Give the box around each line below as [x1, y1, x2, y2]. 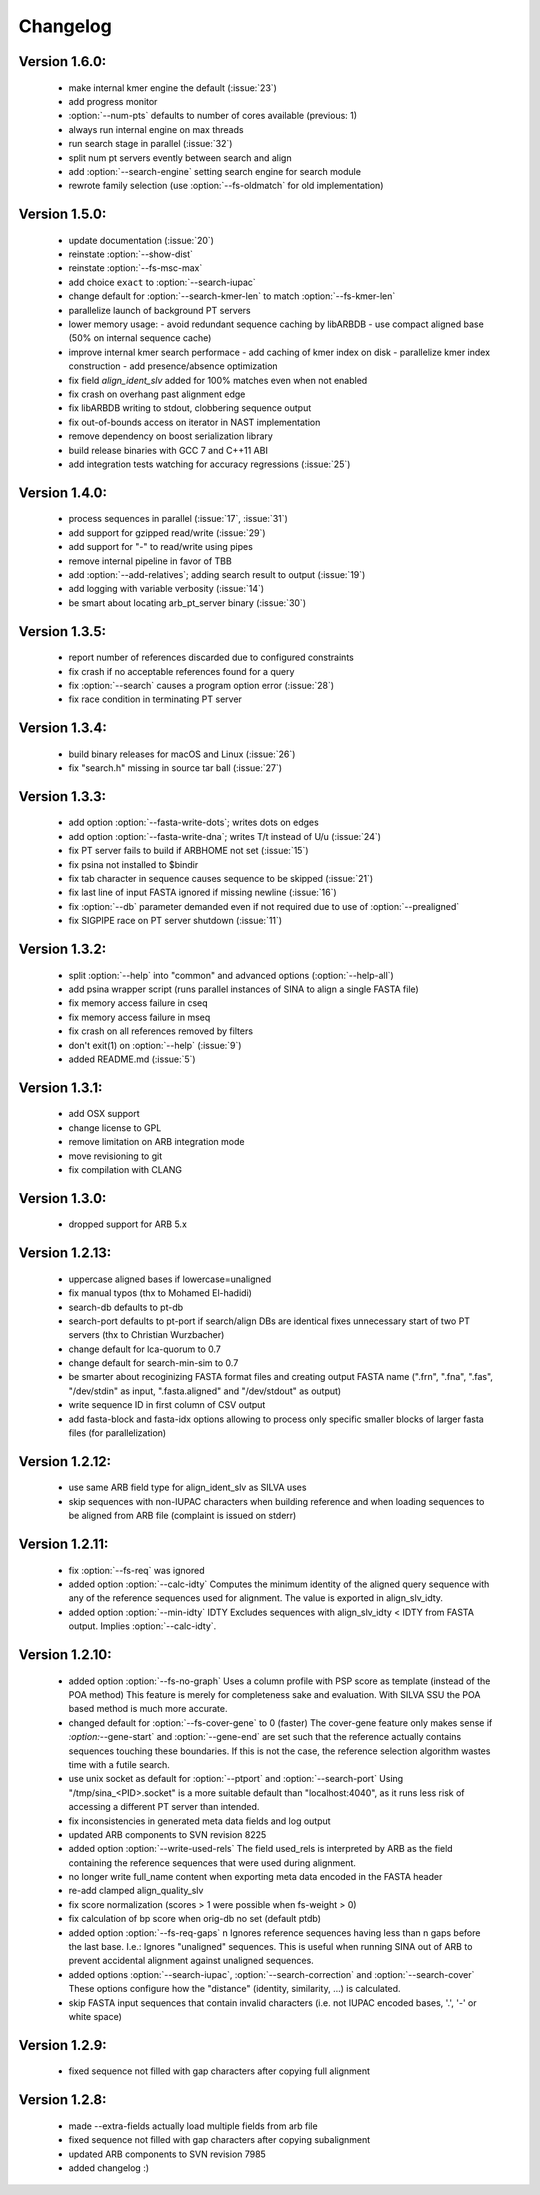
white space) [68, 2010, 122, 2022]
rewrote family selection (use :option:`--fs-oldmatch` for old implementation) [68, 180, 384, 192]
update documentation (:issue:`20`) [68, 234, 215, 246]
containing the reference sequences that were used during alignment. [68, 1856, 357, 1869]
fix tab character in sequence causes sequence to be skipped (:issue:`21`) [68, 873, 374, 885]
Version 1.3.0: [18, 1190, 107, 1207]
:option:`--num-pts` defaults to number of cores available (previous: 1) [68, 110, 358, 122]
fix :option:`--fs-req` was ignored [68, 1564, 205, 1576]
